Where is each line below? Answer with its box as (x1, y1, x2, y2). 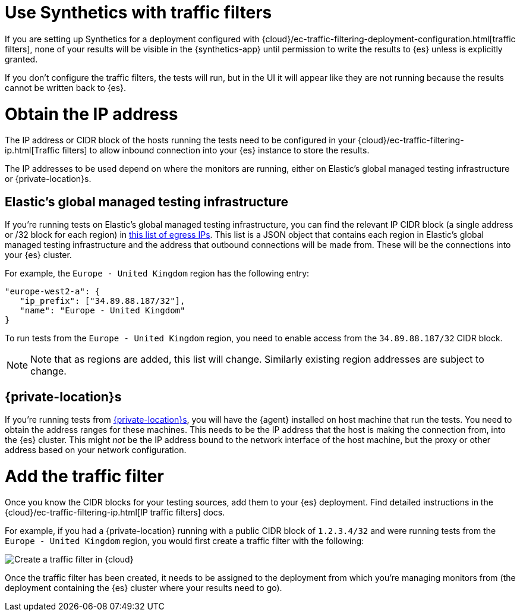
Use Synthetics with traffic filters (5, 2, 272, 23)
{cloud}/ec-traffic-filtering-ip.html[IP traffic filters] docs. (5, 507, 225, 518)
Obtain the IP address (5, 103, 178, 124)
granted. (5, 54, 38, 64)
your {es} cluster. (5, 250, 72, 260)
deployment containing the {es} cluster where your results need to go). (5, 583, 282, 593)
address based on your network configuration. (5, 444, 187, 455)
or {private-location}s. (5, 174, 92, 184)
